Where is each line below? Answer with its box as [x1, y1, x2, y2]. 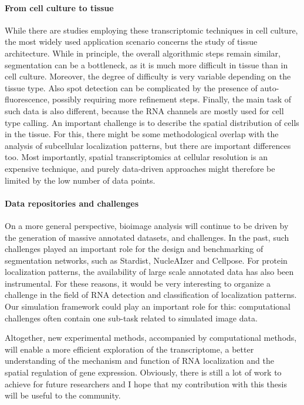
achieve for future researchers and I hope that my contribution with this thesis [5, 377, 287, 390]
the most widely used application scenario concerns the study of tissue [5, 35, 258, 48]
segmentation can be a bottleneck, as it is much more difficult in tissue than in [5, 58, 288, 71]
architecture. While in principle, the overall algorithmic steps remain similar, [5, 47, 281, 59]
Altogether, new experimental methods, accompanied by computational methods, [5, 331, 297, 344]
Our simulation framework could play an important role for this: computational [5, 300, 291, 313]
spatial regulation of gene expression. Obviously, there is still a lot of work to [5, 366, 282, 379]
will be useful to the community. [5, 389, 121, 401]
